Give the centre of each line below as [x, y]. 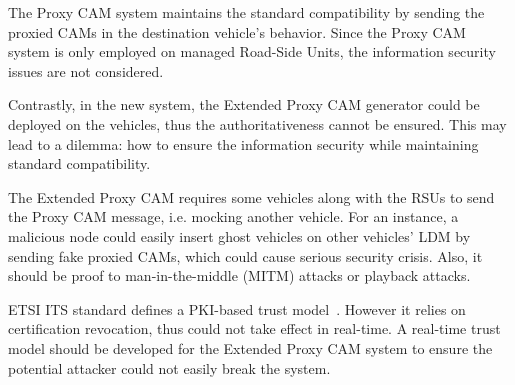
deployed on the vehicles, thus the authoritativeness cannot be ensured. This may [257, 123]
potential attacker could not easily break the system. [169, 367]
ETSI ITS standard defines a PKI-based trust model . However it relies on [237, 308]
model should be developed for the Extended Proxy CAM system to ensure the [250, 347]
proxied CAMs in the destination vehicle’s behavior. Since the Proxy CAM [237, 31]
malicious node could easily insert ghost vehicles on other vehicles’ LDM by [239, 235]
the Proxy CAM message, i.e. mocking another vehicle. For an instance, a [233, 216]
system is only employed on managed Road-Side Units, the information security [252, 51]
